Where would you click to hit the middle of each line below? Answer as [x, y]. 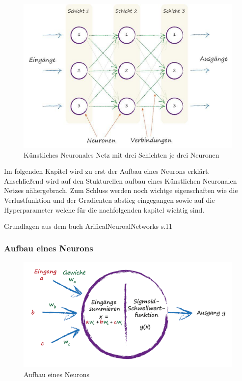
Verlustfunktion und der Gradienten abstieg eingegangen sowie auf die [109, 200]
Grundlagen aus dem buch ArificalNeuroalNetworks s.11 [88, 226]
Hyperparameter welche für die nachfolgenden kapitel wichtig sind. [104, 209]
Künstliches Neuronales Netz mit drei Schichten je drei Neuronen [121, 154]
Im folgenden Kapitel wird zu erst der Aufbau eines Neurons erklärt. [107, 171]
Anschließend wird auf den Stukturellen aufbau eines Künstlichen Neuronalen [121, 180]
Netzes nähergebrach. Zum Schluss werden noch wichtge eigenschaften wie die [121, 190]
